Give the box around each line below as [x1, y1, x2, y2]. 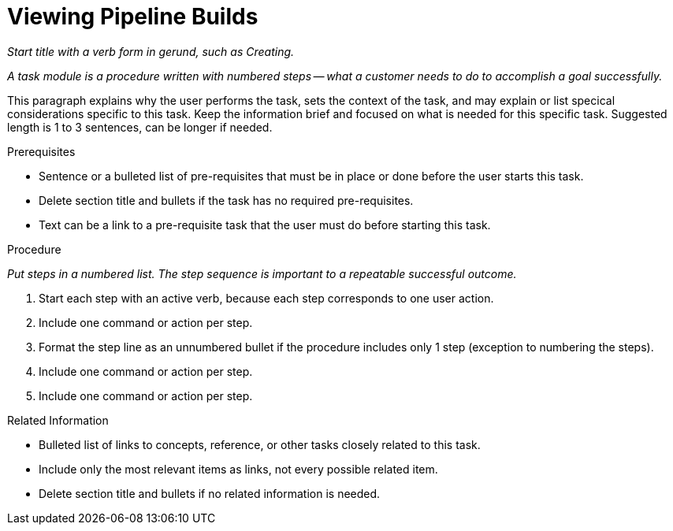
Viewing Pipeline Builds [7, 3, 258, 30]
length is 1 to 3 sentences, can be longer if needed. [7, 120, 273, 134]
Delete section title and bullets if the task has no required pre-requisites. [39, 193, 414, 207]
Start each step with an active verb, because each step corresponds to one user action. [39, 291, 494, 305]
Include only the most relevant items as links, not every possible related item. [39, 462, 438, 476]
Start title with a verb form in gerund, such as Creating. [7, 44, 295, 58]
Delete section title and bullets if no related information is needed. [39, 486, 381, 500]
